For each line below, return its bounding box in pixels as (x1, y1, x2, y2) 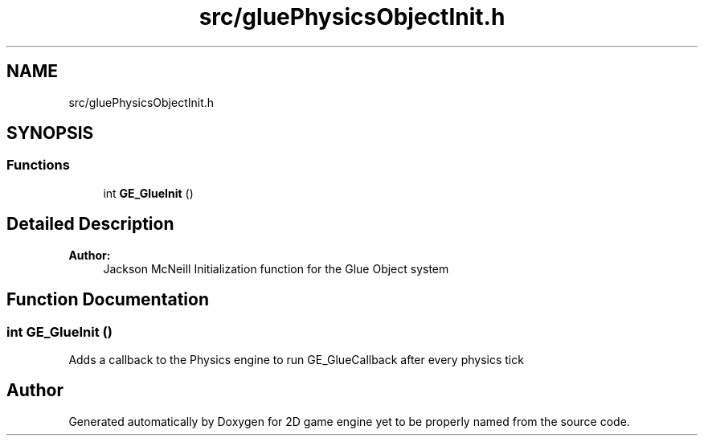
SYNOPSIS (6, 123, 94, 144)
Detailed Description (6, 214, 174, 235)
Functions (6, 157, 70, 174)
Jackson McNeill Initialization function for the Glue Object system (103, 261, 449, 276)
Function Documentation (6, 289, 209, 310)
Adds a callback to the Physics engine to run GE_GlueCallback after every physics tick (68, 352, 524, 366)
